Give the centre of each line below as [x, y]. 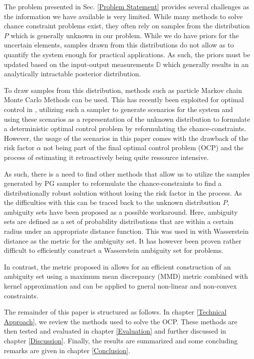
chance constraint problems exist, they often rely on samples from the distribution [127, 26]
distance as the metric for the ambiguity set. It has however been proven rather [123, 240]
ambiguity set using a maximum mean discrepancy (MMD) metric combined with [126, 276]
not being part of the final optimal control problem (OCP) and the [143, 147]
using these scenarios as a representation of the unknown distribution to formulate [127, 119]
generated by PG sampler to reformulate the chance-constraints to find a [113, 183]
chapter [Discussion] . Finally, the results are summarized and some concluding [121, 340]
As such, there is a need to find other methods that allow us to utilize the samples [127, 173]
